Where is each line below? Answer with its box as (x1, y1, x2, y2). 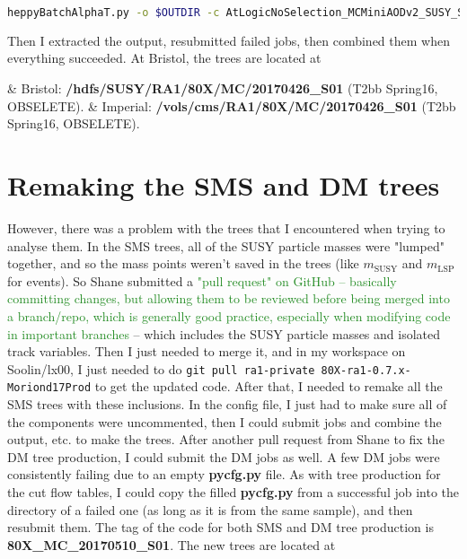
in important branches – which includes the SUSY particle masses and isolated (7, 324, 441, 343)
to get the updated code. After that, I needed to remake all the (94, 377, 443, 396)
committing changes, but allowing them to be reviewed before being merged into (7, 289, 450, 308)
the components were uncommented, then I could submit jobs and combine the (7, 412, 442, 431)
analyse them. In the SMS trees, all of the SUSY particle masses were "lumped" (7, 236, 445, 255)
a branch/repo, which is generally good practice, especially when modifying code (7, 306, 451, 325)
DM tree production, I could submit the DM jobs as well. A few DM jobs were (7, 447, 440, 466)
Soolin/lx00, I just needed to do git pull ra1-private (7, 359, 315, 378)
